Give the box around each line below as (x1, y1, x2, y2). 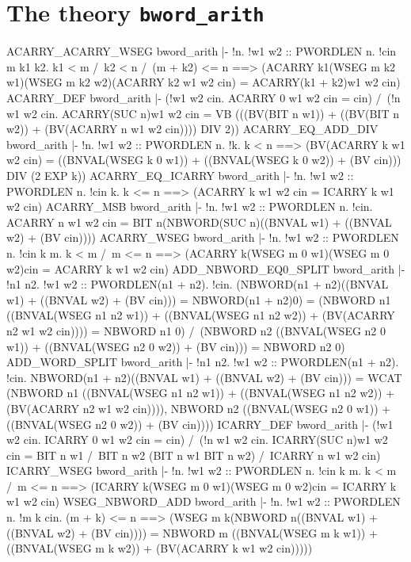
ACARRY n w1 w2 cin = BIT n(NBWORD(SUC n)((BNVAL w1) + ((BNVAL (6, 213, 392, 230)
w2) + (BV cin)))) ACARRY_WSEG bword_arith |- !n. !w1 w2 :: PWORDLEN (6, 229, 399, 246)
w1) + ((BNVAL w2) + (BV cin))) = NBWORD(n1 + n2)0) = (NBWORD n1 (6, 291, 391, 308)
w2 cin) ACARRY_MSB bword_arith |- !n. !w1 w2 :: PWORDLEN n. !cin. (6, 198, 373, 215)
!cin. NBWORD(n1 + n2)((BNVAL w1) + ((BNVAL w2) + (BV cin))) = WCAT (6, 369, 402, 385)
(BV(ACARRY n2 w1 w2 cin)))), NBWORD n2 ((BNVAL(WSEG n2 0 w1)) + (6, 400, 391, 416)
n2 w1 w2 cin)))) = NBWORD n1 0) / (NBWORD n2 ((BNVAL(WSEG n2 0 (6, 322, 386, 338)
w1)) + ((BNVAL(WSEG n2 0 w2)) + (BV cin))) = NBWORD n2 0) (6, 338, 345, 354)
